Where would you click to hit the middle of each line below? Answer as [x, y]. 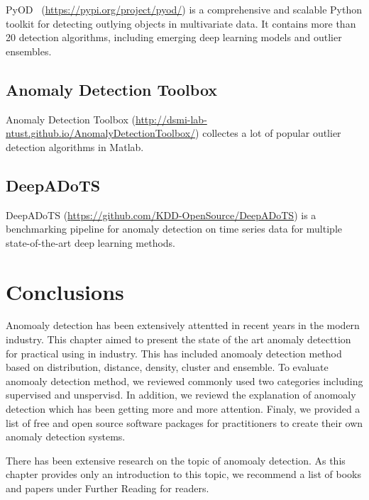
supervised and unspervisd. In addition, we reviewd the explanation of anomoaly [181, 395]
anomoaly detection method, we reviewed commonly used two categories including [184, 380]
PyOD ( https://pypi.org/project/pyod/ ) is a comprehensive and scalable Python [184, 9]
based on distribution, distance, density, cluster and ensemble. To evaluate [167, 367]
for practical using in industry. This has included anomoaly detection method [174, 353]
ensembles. [29, 51]
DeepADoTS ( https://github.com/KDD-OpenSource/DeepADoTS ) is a [161, 215]
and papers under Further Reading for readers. [108, 488]
